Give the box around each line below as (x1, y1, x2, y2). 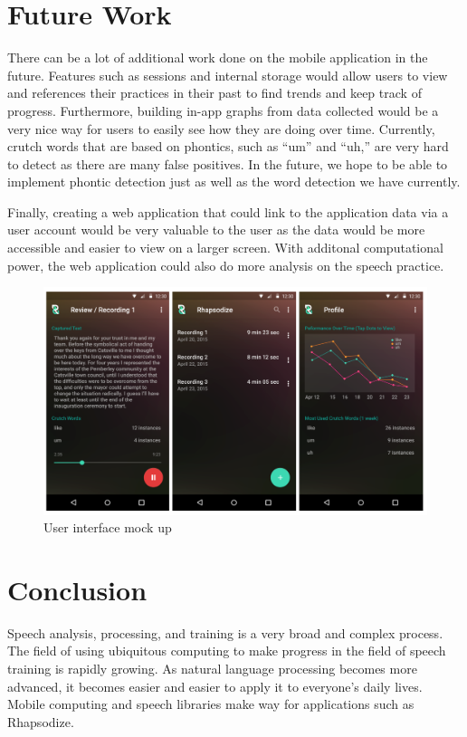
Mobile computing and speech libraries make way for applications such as (7, 694, 415, 713)
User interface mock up (43, 518, 172, 537)
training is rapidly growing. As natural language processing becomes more (7, 659, 417, 678)
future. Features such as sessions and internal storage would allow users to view (7, 65, 448, 84)
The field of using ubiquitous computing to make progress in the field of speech (7, 641, 446, 660)
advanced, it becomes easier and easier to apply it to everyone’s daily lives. (7, 676, 423, 695)
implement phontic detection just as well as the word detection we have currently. (7, 172, 461, 191)
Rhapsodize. (7, 712, 74, 731)
